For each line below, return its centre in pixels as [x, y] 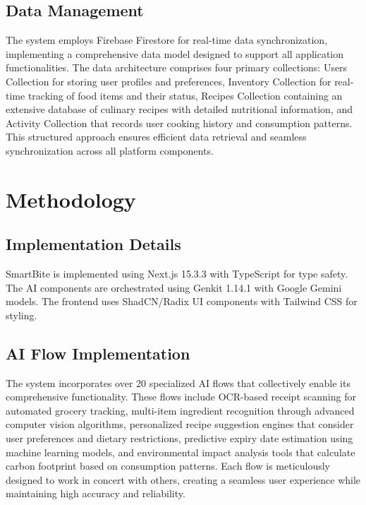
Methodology [71, 199]
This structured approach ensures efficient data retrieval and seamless [156, 137]
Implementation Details [93, 244]
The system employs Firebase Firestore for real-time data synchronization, [167, 40]
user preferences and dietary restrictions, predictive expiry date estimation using [179, 438]
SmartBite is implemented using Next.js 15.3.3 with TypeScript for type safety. [177, 274]
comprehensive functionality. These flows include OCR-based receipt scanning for [181, 397]
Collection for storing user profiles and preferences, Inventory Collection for [169, 81]
